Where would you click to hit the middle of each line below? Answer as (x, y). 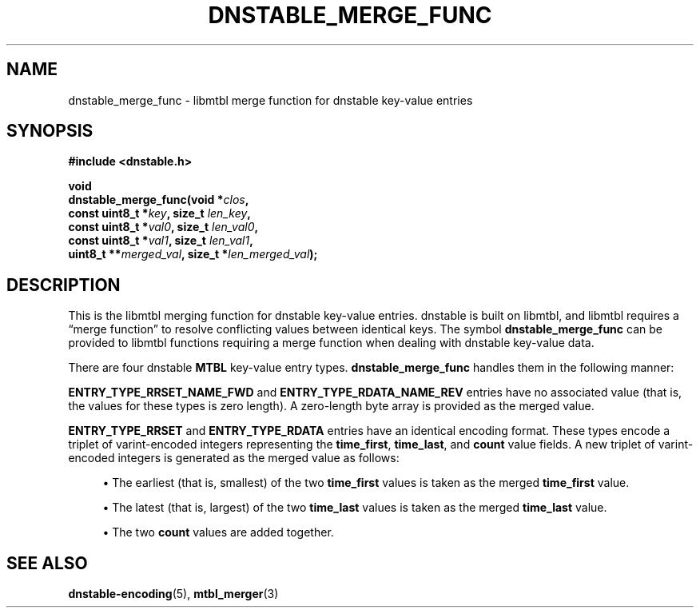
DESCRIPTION (64, 285)
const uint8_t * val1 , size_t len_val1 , (161, 241)
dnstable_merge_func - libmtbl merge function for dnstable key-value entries (270, 100)
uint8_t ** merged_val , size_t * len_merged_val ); (193, 254)
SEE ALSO (47, 563)
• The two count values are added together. (218, 532)
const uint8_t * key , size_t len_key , (159, 213)
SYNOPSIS (50, 131)
